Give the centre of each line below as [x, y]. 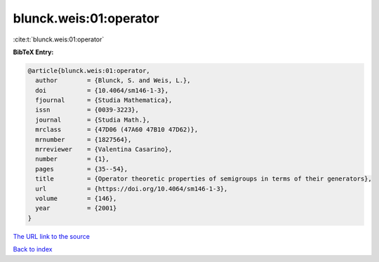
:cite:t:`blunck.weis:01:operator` [59, 39]
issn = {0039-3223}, [87, 110]
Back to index [33, 249]
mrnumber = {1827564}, [84, 139]
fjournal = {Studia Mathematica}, [104, 100]
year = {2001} [76, 208]
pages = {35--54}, [82, 169]
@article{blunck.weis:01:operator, [89, 71]
